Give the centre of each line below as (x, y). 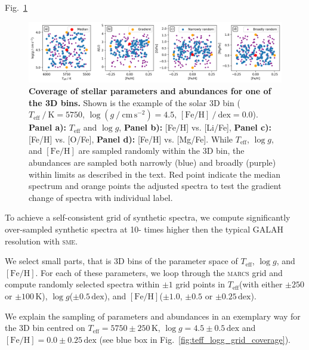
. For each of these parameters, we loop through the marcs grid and (159, 272)
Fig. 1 (16, 7)
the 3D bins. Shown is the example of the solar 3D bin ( (135, 102)
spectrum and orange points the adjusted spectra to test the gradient (155, 186)
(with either (261, 284)
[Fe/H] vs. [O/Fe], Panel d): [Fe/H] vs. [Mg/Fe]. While (131, 139)
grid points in (200, 284)
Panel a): (48, 127)
